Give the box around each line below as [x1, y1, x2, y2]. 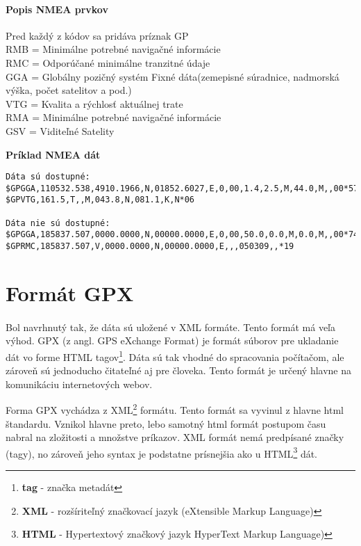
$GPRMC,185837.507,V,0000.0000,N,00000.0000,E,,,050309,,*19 [6, 241, 294, 252]
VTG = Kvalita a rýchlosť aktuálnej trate [6, 96, 183, 111]
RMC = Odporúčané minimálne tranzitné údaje [6, 55, 210, 70]
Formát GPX [6, 278, 134, 307]
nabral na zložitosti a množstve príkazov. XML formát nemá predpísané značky [6, 430, 344, 444]
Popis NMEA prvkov [6, 1, 108, 16]
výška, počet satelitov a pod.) [6, 83, 132, 97]
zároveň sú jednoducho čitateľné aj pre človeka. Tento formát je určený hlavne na [6, 363, 352, 378]
